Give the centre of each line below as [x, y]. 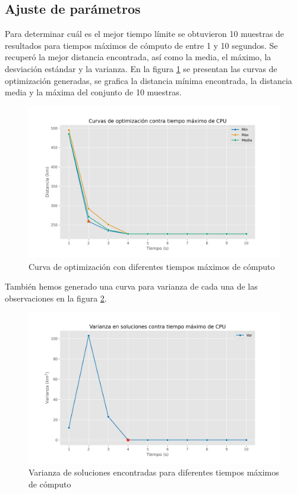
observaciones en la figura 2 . [56, 298]
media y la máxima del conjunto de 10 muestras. [93, 92]
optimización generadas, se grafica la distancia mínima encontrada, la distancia [148, 80]
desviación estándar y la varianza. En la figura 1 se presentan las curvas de [141, 68]
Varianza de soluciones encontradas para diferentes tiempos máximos [154, 472]
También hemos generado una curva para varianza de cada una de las [131, 286]
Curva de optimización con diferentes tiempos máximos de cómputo [152, 266]
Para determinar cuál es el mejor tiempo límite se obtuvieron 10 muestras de [145, 34]
